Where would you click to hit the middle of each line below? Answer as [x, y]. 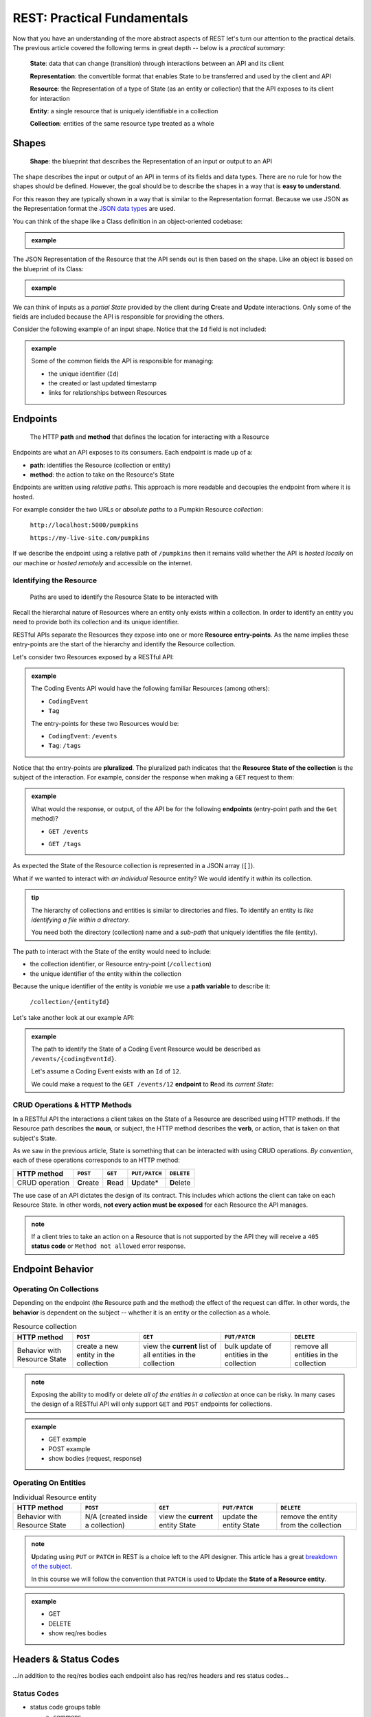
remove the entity [309, 1516]
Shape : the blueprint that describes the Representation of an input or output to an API [151, 161]
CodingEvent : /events [83, 736]
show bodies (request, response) [95, 1458]
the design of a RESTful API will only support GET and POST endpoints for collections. [152, 1404]
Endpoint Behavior [53, 1270]
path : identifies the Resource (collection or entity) [100, 465]
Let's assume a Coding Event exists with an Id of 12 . [106, 1071]
